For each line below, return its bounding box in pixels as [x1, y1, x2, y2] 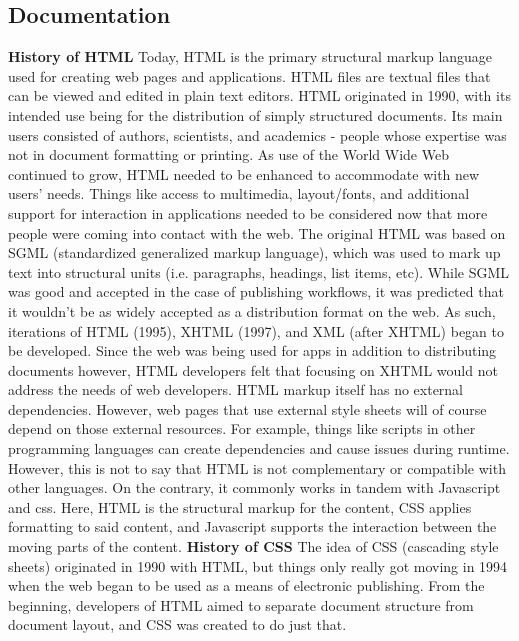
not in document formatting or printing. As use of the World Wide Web [8, 144, 449, 165]
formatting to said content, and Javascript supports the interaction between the [8, 516, 497, 537]
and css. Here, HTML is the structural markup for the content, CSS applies [8, 496, 472, 517]
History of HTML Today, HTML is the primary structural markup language [8, 46, 493, 67]
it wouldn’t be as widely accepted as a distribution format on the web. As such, [8, 300, 496, 321]
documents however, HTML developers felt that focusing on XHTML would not [8, 359, 498, 380]
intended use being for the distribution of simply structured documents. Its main [8, 104, 503, 125]
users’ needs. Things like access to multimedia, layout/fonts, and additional [8, 183, 470, 204]
